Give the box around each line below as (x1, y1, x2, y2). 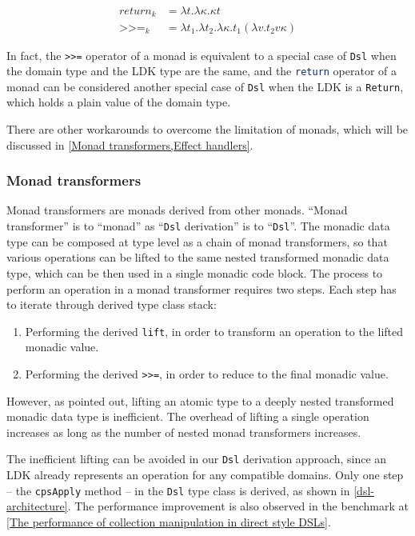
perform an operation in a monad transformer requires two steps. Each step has (6, 280, 397, 297)
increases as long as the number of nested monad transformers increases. (6, 423, 361, 440)
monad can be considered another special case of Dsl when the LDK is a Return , (6, 78, 404, 94)
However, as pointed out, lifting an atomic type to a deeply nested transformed (6, 392, 394, 409)
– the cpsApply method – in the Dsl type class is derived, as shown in (6, 482, 350, 498)
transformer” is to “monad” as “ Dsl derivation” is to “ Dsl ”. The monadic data (6, 218, 390, 234)
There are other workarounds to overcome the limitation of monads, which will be (6, 121, 409, 138)
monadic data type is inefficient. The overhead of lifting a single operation (6, 408, 369, 425)
